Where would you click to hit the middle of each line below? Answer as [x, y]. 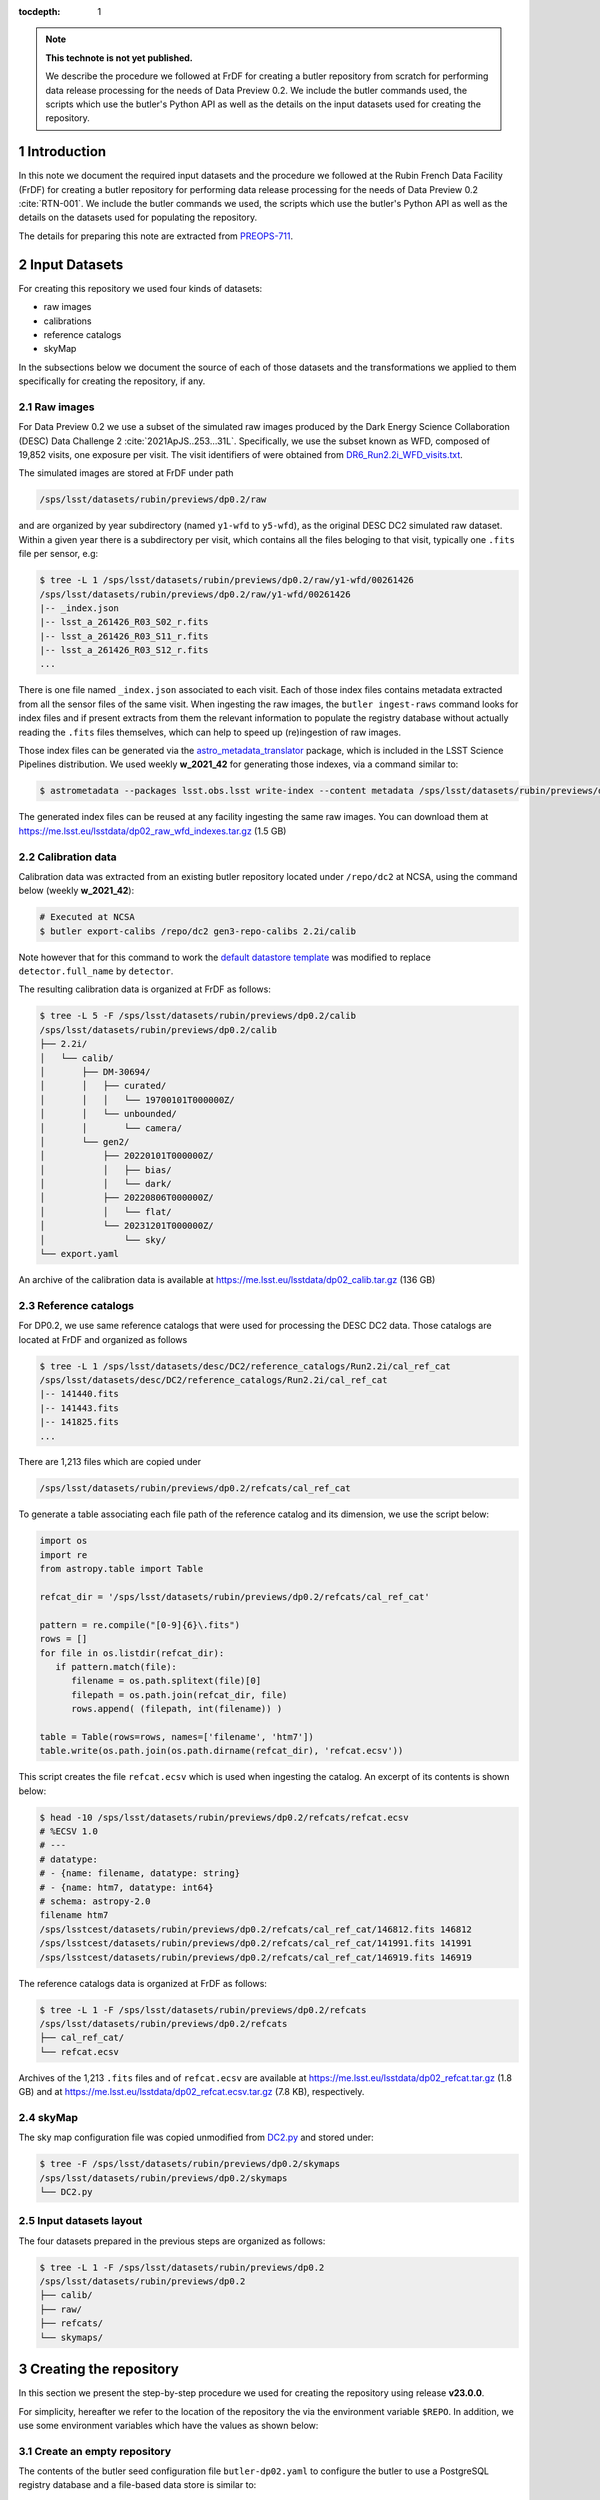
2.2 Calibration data [67, 857]
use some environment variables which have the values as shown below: [168, 2425]
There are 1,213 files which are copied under [110, 1462]
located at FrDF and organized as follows [103, 1339]
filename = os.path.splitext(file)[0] [166, 1681]
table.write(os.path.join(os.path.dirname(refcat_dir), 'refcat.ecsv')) [221, 1751]
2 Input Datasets [71, 264]
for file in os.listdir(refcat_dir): [132, 1653]
